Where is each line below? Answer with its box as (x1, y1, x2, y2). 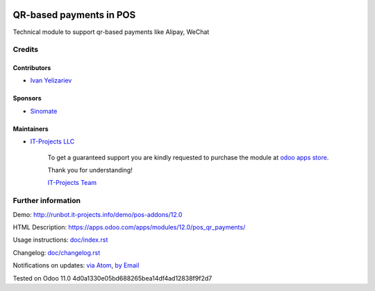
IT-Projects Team (47, 179, 97, 187)
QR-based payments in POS (12, 9, 136, 21)
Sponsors (12, 94, 42, 103)
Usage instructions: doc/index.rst (12, 236, 108, 244)
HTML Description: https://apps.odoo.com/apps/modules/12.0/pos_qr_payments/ (12, 222, 246, 231)
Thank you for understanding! (47, 166, 133, 175)
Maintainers (12, 125, 49, 133)
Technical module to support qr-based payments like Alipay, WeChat (12, 28, 210, 36)
